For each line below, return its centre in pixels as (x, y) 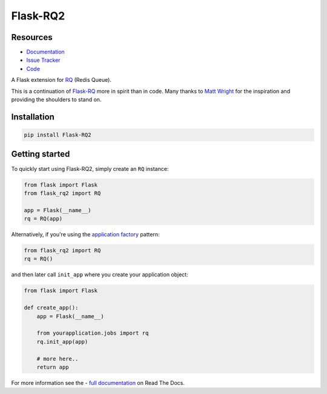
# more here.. (58, 359)
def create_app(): (51, 308)
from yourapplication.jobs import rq (93, 333)
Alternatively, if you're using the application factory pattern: (85, 235)
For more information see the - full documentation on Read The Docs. (98, 382)
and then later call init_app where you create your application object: (100, 275)
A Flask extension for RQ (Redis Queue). (61, 80)
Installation (33, 117)
